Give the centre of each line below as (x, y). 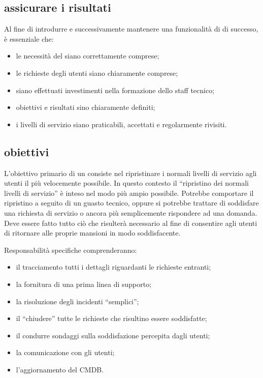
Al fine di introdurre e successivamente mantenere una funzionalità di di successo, (131, 29)
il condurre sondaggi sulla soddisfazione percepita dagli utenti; (113, 335)
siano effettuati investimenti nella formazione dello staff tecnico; (115, 90)
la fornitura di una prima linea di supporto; (84, 284)
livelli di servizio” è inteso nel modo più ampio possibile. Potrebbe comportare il (129, 193)
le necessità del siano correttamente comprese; (88, 56)
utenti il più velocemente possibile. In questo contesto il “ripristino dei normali (126, 183)
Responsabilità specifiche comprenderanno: (71, 250)
